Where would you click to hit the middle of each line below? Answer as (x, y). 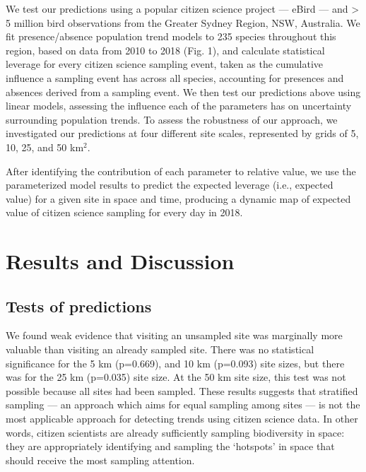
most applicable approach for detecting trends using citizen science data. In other (182, 419)
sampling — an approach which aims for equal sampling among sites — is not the (183, 405)
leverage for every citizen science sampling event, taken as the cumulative (165, 64)
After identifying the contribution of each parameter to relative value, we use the (181, 171)
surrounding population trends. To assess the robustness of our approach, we (172, 119)
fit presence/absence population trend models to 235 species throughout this (171, 36)
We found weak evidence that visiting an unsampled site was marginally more (174, 335)
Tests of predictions (79, 306)
